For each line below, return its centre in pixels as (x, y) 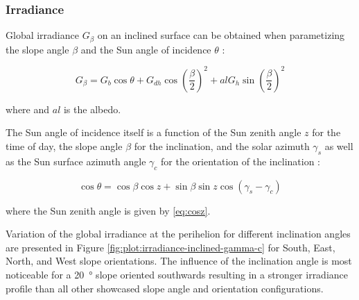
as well (339, 145)
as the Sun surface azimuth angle (76, 161)
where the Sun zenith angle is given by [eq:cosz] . (108, 210)
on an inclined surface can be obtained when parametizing (221, 35)
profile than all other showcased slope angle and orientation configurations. (165, 288)
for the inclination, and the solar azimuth (222, 145)
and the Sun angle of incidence (146, 49)
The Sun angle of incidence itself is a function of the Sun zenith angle (154, 132)
